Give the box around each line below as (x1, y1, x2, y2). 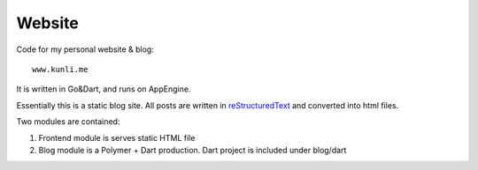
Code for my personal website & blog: (16, 44, 154, 55)
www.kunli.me (32, 64, 89, 74)
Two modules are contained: (16, 116, 120, 127)
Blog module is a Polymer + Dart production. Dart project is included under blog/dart (38, 144, 347, 155)
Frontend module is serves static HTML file (38, 132, 196, 143)
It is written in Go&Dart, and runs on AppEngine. (16, 84, 191, 94)
